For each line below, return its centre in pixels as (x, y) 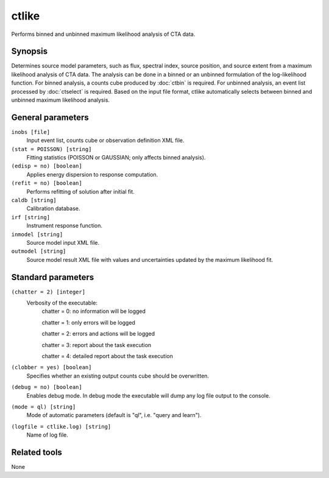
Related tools (37, 452)
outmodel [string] (39, 251)
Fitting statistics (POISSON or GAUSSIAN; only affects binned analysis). (116, 158)
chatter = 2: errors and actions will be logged (98, 334)
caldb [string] (34, 200)
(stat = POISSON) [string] (51, 149)
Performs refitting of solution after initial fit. (81, 191)
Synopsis (30, 51)
